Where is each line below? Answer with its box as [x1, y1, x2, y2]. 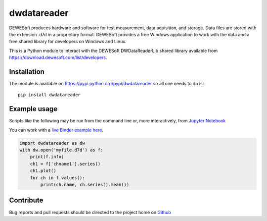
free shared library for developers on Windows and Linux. [9, 39, 127, 45]
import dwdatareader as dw [19, 140, 85, 146]
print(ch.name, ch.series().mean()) [40, 182, 130, 188]
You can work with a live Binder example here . [9, 127, 104, 133]
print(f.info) [30, 154, 64, 160]
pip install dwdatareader [18, 92, 81, 98]
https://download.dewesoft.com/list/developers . [9, 55, 107, 60]
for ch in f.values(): [30, 175, 85, 180]
